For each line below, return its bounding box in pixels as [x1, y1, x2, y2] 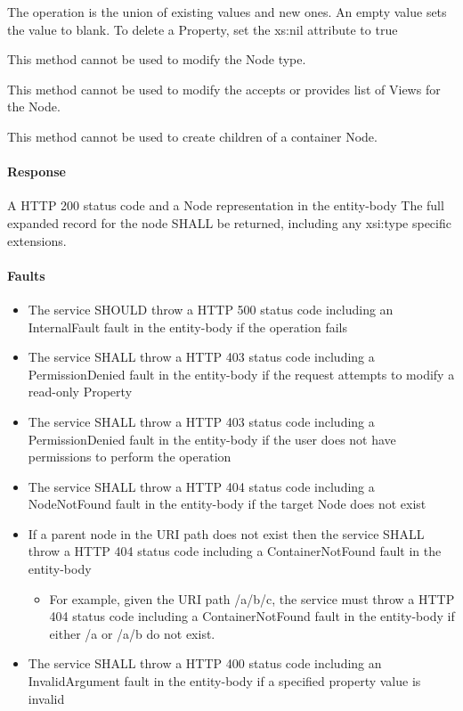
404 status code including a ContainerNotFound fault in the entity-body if [49, 607, 455, 625]
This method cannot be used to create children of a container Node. [7, 127, 378, 145]
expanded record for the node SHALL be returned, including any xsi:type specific [7, 213, 451, 232]
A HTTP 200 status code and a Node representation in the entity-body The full [7, 196, 444, 215]
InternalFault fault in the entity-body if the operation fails [28, 317, 347, 336]
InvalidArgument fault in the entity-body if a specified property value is [28, 672, 421, 691]
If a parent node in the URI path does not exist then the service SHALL [28, 524, 425, 543]
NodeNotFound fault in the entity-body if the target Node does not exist [28, 494, 426, 513]
